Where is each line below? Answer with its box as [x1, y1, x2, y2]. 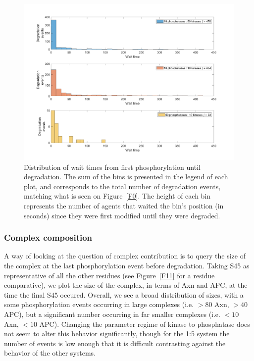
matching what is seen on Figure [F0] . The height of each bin [24, 191, 211, 201]
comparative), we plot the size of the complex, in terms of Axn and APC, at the [4, 280, 248, 290]
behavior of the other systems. [4, 348, 96, 358]
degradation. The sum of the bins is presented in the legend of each [24, 171, 228, 182]
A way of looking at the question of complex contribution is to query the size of [4, 251, 246, 261]
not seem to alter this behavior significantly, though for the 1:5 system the [4, 328, 230, 339]
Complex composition [4, 231, 93, 244]
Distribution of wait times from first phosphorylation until [24, 161, 201, 172]
